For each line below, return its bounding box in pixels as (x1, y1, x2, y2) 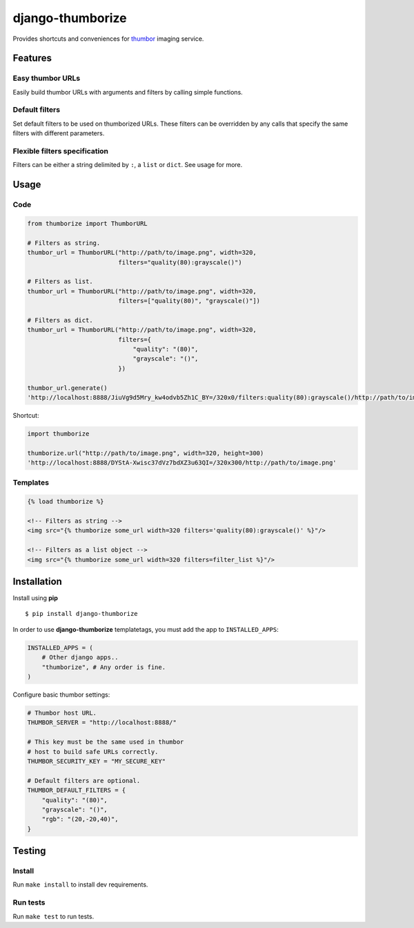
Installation (12, 576, 62, 587)
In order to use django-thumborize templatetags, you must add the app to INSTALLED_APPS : (12, 625, 279, 633)
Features (12, 52, 52, 64)
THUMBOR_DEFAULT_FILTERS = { (27, 786, 126, 794)
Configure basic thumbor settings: (12, 690, 110, 699)
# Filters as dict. (27, 316, 93, 324)
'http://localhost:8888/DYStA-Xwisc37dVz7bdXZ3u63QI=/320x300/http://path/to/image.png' (27, 459, 337, 467)
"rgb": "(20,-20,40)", (41, 815, 119, 823)
